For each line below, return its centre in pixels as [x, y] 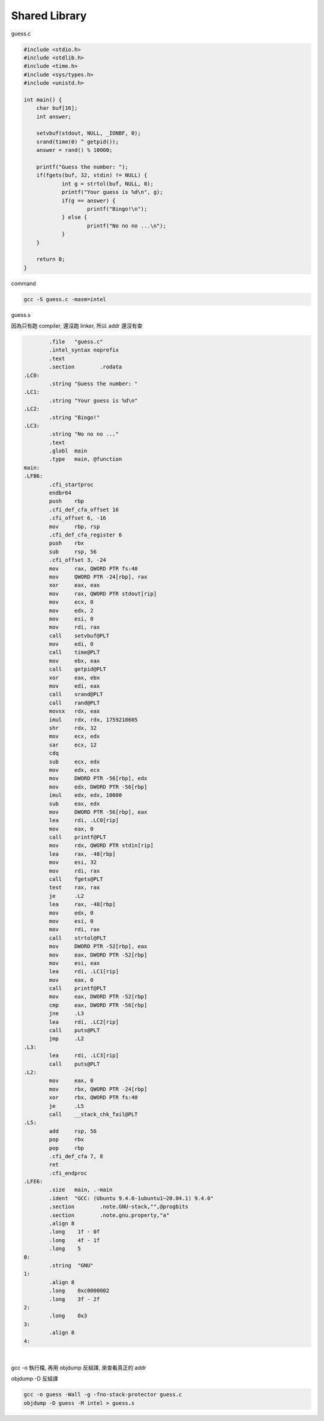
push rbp [66, 501]
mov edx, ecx [74, 770]
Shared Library [49, 16]
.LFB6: [33, 476]
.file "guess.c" [76, 342]
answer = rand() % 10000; [74, 150]
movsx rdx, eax [74, 711]
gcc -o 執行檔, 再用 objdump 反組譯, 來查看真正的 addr [79, 1368]
